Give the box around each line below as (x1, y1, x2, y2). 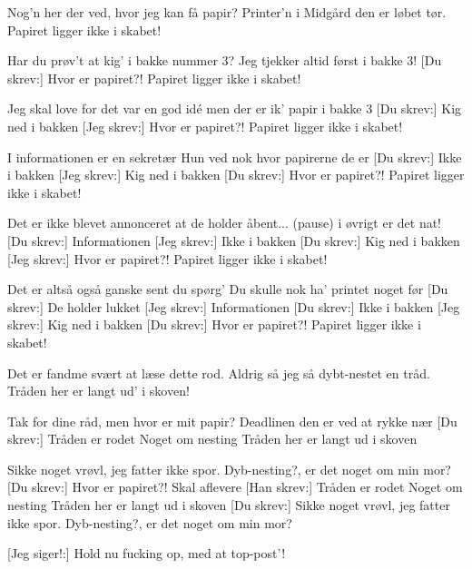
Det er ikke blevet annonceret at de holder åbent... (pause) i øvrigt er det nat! (7, 213, 442, 232)
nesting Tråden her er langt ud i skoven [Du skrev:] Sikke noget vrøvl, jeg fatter (7, 495, 450, 515)
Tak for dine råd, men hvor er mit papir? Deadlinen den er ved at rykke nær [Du (7, 411, 457, 430)
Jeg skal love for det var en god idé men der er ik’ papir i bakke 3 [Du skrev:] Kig (7, 99, 462, 118)
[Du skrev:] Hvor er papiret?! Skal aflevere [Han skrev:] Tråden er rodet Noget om (7, 477, 463, 496)
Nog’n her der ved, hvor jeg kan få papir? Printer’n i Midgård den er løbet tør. (7, 3, 447, 21)
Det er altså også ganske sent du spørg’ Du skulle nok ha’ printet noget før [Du (7, 280, 448, 299)
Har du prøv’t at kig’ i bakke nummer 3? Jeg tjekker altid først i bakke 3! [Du (7, 51, 442, 70)
